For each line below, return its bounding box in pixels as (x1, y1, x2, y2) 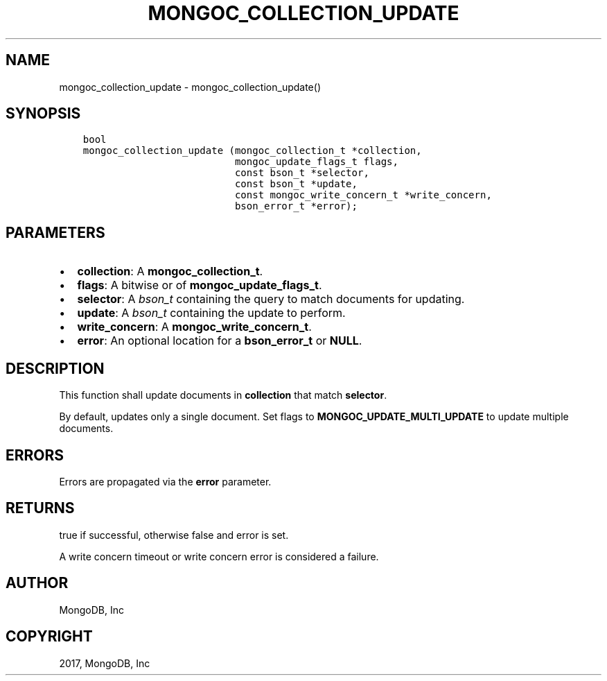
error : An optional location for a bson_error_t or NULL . (77, 334, 362, 348)
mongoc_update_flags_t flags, (234, 156, 398, 168)
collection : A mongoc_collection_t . (77, 264, 263, 279)
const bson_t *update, (234, 178, 358, 190)
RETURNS (6, 499, 75, 517)
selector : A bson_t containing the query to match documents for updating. (77, 292, 465, 307)
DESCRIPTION (6, 359, 105, 377)
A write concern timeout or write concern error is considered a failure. (59, 550, 379, 562)
